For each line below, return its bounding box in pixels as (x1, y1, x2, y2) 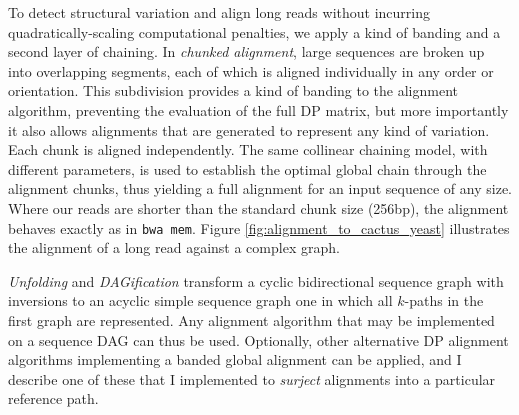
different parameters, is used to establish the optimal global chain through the (8, 158, 487, 179)
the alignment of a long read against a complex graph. (8, 237, 340, 258)
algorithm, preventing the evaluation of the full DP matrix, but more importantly (8, 99, 509, 120)
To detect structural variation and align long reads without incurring (8, 2, 431, 22)
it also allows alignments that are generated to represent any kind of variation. (8, 119, 490, 140)
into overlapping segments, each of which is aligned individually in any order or (8, 60, 494, 81)
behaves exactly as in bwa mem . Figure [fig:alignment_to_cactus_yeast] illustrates (8, 217, 510, 238)
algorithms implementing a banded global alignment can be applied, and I (8, 349, 462, 370)
